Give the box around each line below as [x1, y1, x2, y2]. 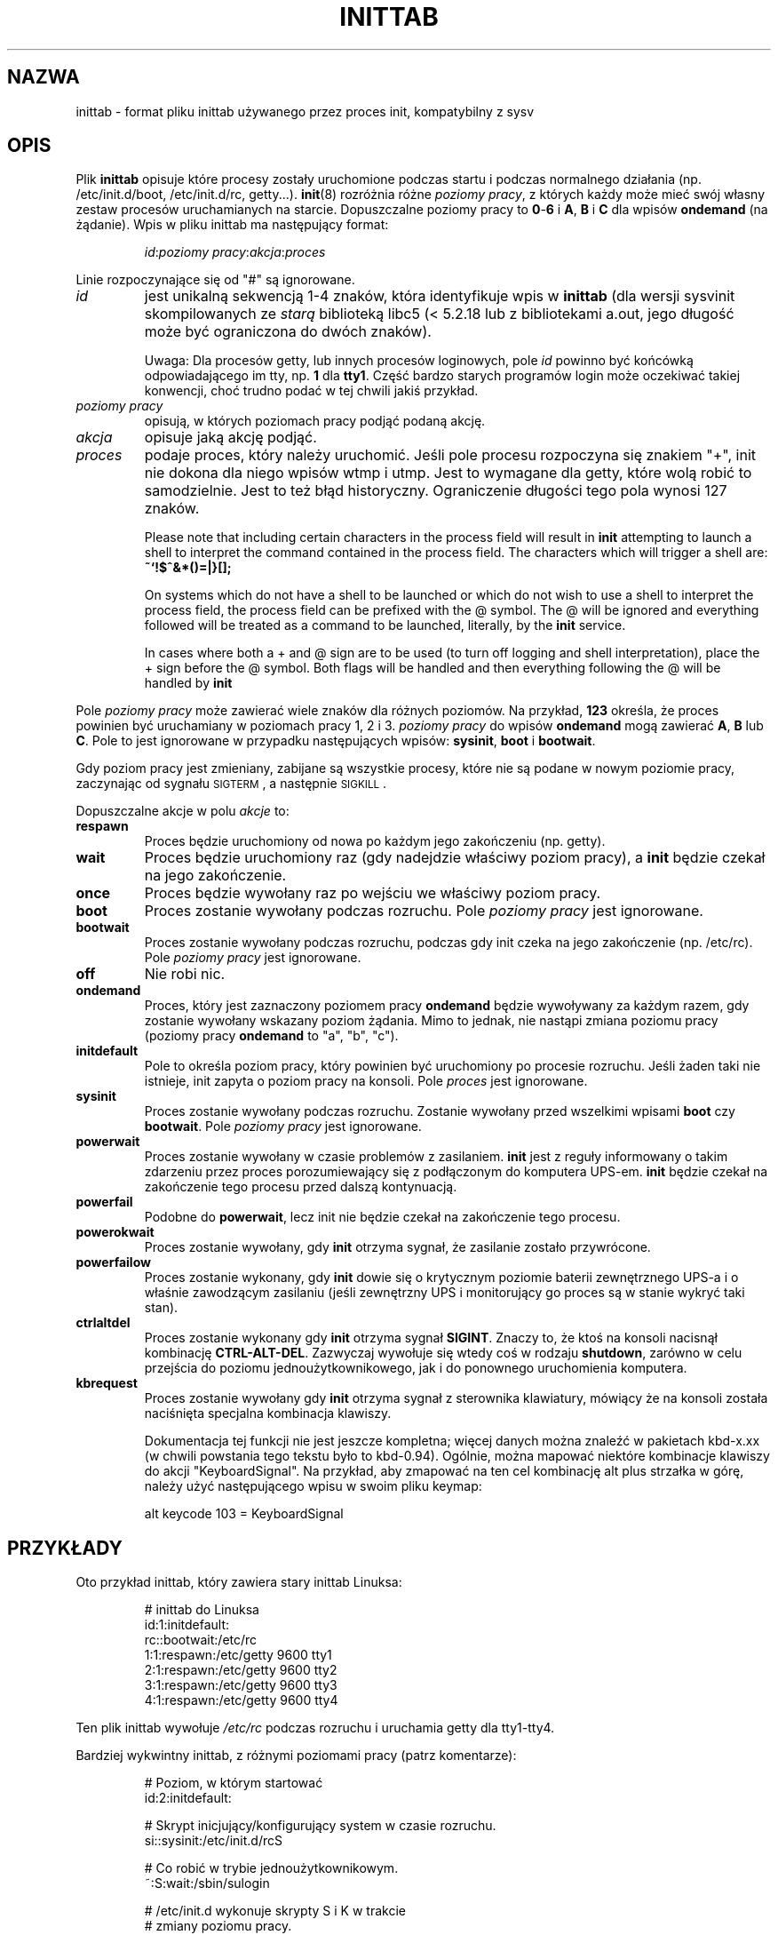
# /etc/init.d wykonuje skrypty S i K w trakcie [144, 1903, 406, 1919]
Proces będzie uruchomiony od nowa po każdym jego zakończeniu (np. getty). [144, 833, 606, 849]
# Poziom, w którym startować [144, 1775, 323, 1791]
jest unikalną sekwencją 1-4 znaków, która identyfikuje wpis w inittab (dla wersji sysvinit [144, 287, 735, 306]
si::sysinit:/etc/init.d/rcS [144, 1833, 282, 1849]
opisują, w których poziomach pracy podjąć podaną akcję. [144, 413, 486, 429]
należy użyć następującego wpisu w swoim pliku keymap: [144, 1478, 482, 1494]
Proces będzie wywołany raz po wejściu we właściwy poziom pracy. [144, 884, 601, 903]
